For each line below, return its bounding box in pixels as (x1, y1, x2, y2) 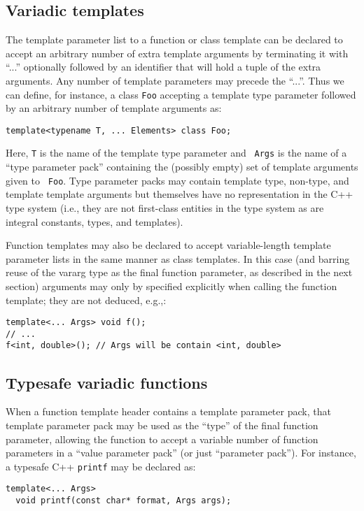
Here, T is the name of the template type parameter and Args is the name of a (6, 145, 347, 160)
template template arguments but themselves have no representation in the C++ (6, 187, 353, 201)
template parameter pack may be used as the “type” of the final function (6, 417, 318, 432)
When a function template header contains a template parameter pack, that (6, 404, 331, 419)
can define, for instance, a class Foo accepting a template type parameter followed (6, 87, 356, 101)
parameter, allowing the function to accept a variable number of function (6, 431, 318, 446)
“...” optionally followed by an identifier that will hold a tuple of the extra (6, 59, 321, 74)
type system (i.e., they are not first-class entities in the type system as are (6, 200, 324, 215)
